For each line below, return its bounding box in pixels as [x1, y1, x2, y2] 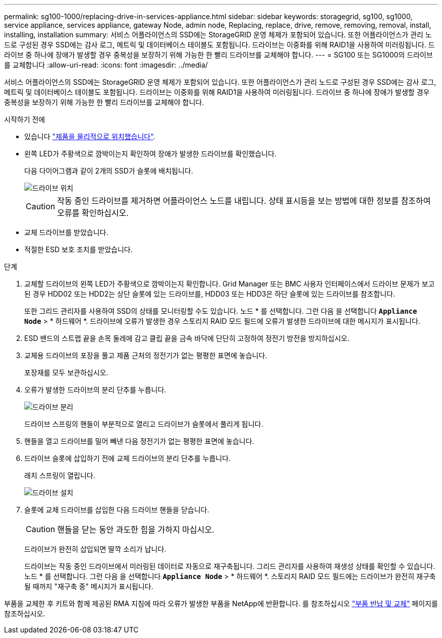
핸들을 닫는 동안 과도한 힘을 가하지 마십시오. [57, 525, 214, 535]
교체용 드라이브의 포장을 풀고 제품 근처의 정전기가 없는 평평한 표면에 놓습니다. [24, 351, 267, 360]
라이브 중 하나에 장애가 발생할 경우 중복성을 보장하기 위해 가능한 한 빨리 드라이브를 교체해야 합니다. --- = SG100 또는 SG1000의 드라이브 [4, 50, 433, 59]
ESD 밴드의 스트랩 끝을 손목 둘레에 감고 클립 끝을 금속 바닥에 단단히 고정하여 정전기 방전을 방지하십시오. [24, 334, 350, 342]
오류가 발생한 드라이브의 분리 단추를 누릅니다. [24, 385, 167, 394]
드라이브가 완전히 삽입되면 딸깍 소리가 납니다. [24, 545, 167, 553]
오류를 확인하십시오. [57, 208, 129, 218]
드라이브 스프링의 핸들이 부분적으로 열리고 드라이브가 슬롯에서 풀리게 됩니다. [24, 420, 263, 428]
